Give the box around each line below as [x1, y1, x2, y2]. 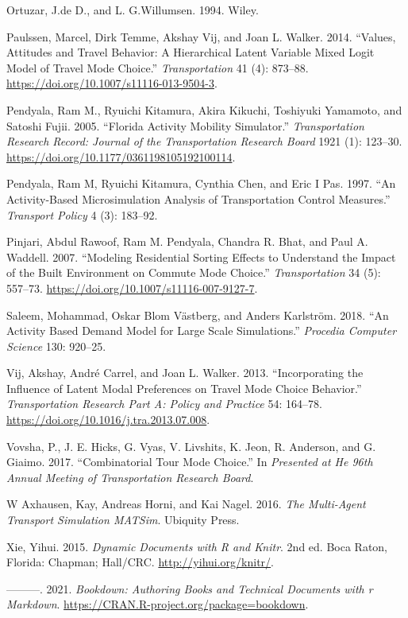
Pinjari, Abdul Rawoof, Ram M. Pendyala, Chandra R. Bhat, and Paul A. [6, 233, 368, 250]
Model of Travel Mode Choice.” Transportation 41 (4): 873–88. [6, 59, 309, 76]
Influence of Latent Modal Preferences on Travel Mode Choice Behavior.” [6, 379, 362, 396]
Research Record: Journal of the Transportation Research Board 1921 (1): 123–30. [6, 133, 402, 150]
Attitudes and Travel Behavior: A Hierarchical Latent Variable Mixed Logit [6, 44, 375, 60]
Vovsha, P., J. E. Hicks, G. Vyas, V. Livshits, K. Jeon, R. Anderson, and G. [6, 437, 376, 454]
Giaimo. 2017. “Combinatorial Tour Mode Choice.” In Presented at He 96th [6, 453, 373, 470]
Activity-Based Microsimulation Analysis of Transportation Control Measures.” [6, 190, 391, 207]
